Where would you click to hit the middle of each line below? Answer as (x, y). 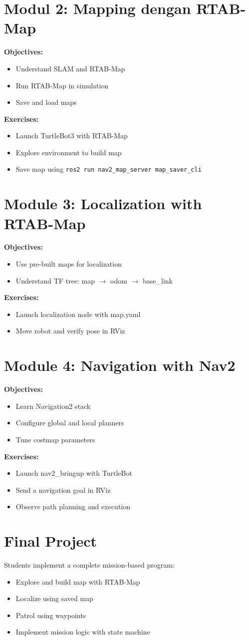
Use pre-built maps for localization (69, 264)
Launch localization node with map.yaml (78, 314)
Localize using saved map (54, 598)
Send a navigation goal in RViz (63, 489)
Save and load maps (46, 102)
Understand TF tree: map (55, 280)
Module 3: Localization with (103, 203)
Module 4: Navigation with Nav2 (120, 365)
